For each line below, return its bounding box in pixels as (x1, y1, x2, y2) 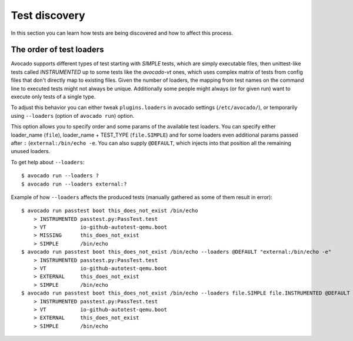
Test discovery (11, 9, 85, 22)
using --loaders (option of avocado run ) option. (11, 112, 135, 119)
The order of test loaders (11, 45, 104, 55)
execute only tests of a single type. (11, 93, 96, 100)
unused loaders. (11, 148, 51, 155)
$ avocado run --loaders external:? (21, 180, 127, 187)
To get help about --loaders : (11, 158, 85, 165)
